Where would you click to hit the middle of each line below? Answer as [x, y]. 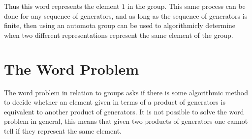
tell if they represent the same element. [63, 130]
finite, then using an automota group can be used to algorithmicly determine [120, 25]
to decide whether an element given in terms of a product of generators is [115, 102]
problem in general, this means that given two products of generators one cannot [126, 121]
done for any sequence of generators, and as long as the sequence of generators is [126, 15]
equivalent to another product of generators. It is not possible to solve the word [124, 111]
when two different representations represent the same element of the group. [119, 35]
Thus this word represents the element [62, 6]
